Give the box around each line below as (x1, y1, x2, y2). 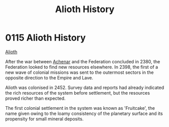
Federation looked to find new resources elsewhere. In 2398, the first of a (5, 64, 158, 70)
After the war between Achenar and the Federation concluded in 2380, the (5, 58, 160, 64)
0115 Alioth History (5, 32, 86, 44)
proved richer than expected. (5, 95, 66, 101)
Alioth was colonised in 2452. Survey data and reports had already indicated (5, 84, 164, 91)
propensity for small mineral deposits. (5, 115, 84, 122)
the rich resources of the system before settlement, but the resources (5, 90, 150, 96)
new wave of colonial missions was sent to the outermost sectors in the (5, 69, 154, 75)
